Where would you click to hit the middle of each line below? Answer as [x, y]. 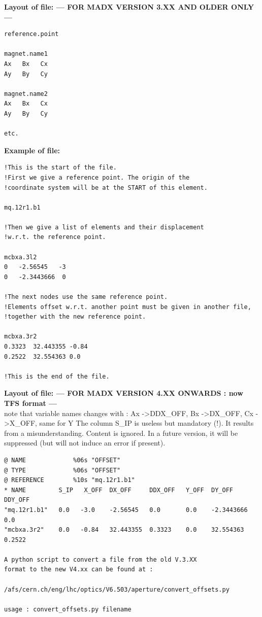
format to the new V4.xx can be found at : [79, 570]
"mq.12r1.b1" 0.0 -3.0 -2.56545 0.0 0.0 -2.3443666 [126, 510]
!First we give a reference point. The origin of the [97, 177]
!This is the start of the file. [60, 168]
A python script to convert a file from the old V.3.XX [101, 559]
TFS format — [31, 403]
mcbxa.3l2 [21, 257]
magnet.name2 [26, 94]
